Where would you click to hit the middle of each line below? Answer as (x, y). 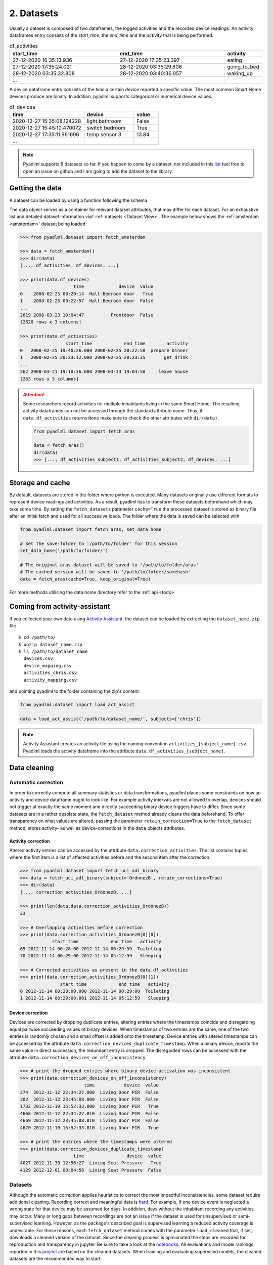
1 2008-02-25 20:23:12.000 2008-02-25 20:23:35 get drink (104, 357)
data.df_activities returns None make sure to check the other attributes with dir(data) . (121, 418)
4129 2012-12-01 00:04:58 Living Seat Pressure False (91, 1170)
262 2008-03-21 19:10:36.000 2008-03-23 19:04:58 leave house (104, 372)
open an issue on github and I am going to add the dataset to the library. (98, 171)
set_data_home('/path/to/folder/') (64, 551)
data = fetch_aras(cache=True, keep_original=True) (85, 579)
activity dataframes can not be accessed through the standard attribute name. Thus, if (113, 411)
